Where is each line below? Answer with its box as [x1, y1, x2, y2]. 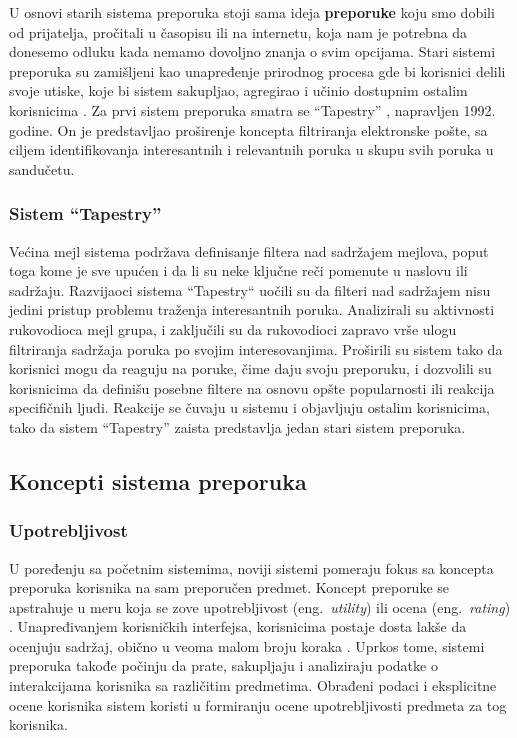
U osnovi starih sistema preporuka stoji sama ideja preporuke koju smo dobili [9, 2, 495, 22]
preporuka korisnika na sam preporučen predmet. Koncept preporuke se [9, 577, 450, 598]
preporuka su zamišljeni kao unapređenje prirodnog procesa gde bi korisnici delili [9, 60, 506, 81]
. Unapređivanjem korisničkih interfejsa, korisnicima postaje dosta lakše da [9, 616, 467, 637]
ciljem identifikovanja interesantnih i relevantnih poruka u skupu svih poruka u [9, 139, 494, 160]
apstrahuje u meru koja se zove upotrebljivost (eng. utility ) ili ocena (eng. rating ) [9, 596, 511, 617]
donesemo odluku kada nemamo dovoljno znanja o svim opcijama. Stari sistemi [9, 41, 496, 62]
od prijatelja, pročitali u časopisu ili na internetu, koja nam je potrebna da [9, 21, 468, 42]
